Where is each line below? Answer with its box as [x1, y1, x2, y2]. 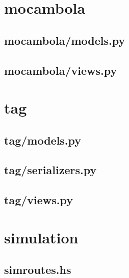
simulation [4, 227, 79, 247]
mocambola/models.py [4, 32, 125, 48]
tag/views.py [4, 192, 73, 208]
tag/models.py [4, 132, 82, 148]
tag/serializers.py [4, 162, 97, 178]
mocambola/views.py [4, 62, 117, 78]
